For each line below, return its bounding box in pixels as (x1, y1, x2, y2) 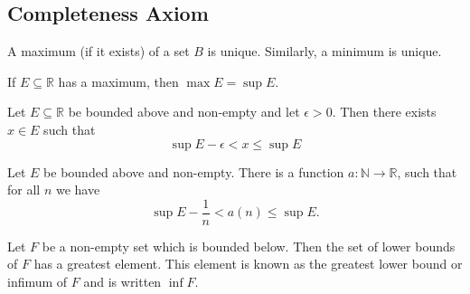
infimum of (7, 272, 68, 291)
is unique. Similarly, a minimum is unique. (207, 42, 442, 61)
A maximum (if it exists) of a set (7, 42, 190, 61)
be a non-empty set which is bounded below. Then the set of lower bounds (42, 236, 456, 255)
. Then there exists (332, 102, 437, 121)
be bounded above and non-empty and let (68, 102, 300, 121)
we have (55, 180, 100, 199)
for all (7, 180, 41, 199)
